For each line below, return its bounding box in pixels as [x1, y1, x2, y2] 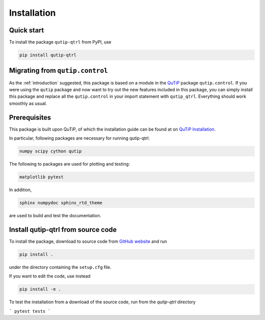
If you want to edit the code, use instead [9, 273, 91, 279]
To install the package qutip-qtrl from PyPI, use [9, 39, 111, 45]
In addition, [9, 187, 32, 193]
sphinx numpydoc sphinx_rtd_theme [19, 200, 103, 205]
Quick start [9, 26, 44, 34]
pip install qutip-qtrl [19, 52, 77, 58]
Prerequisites [9, 113, 51, 121]
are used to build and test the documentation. [9, 212, 102, 218]
